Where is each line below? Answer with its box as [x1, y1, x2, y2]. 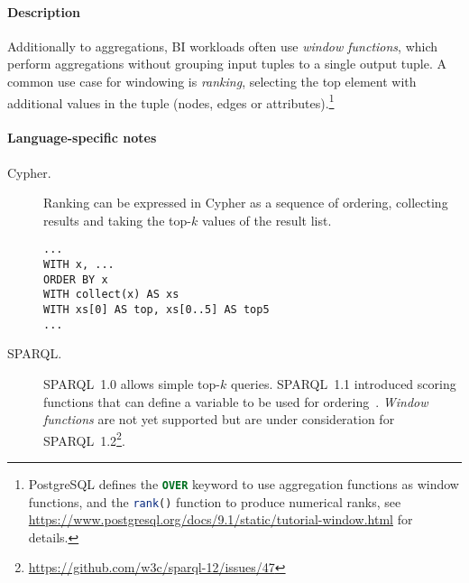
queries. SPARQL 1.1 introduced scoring [230, 374, 456, 393]
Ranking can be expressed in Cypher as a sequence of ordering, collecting [43, 193, 448, 212]
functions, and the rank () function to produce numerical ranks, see [28, 492, 401, 511]
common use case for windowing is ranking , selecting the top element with [7, 71, 417, 90]
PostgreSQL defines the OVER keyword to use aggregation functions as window [28, 474, 459, 493]
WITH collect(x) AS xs [43, 288, 179, 301]
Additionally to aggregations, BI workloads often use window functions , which [7, 36, 438, 55]
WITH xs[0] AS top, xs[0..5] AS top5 [43, 303, 270, 317]
